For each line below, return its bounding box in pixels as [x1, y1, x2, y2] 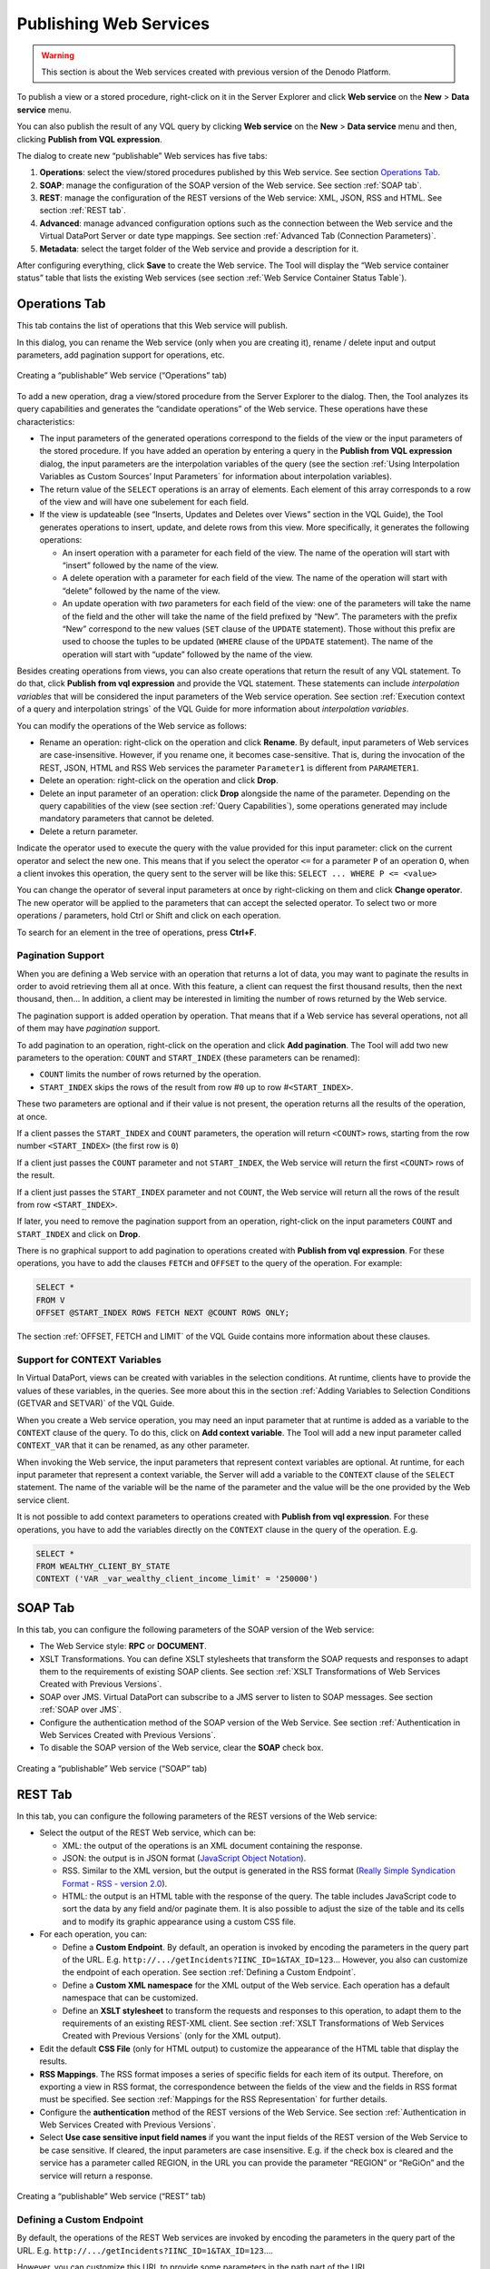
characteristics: [16, 416, 75, 427]
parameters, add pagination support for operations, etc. [16, 349, 226, 360]
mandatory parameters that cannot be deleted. [39, 813, 215, 824]
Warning [41, 50, 74, 61]
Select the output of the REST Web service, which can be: [39, 1827, 257, 1838]
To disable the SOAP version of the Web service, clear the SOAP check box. [39, 1743, 324, 1753]
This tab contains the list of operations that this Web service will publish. [16, 320, 289, 331]
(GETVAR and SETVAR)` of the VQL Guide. [16, 1398, 175, 1409]
